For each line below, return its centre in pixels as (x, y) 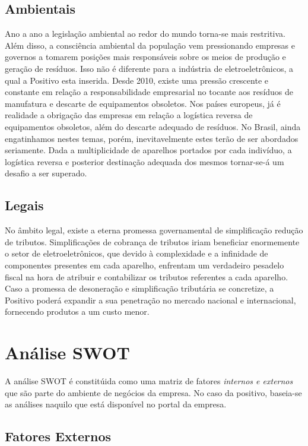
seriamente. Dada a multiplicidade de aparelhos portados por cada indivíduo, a (148, 150)
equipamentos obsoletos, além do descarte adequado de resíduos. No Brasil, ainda (153, 126)
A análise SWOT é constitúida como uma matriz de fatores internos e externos (149, 381)
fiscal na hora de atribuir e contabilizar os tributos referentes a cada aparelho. (147, 276)
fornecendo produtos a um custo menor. (77, 311)
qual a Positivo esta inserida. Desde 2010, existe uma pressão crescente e (136, 80)
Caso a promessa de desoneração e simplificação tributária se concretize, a (139, 288)
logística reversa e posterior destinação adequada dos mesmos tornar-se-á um (145, 161)
